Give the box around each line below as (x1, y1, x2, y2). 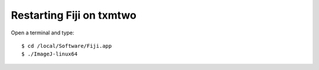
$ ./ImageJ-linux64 (21, 51, 78, 58)
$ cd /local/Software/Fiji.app (21, 43, 112, 49)
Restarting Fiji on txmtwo (11, 9, 137, 22)
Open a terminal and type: (11, 29, 74, 36)
